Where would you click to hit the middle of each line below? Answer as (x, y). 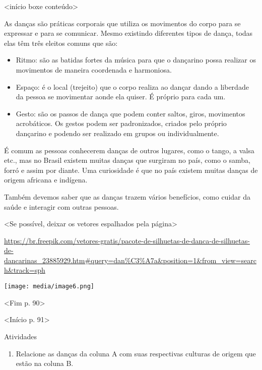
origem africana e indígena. (46, 180)
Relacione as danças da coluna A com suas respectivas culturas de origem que (136, 353)
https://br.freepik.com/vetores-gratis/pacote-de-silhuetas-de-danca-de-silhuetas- (127, 240)
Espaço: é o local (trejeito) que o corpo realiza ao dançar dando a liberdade (132, 86)
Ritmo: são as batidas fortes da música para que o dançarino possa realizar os (136, 60)
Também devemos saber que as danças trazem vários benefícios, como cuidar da (127, 196)
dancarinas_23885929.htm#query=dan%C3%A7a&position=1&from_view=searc (130, 260)
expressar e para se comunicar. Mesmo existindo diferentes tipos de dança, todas (128, 33)
